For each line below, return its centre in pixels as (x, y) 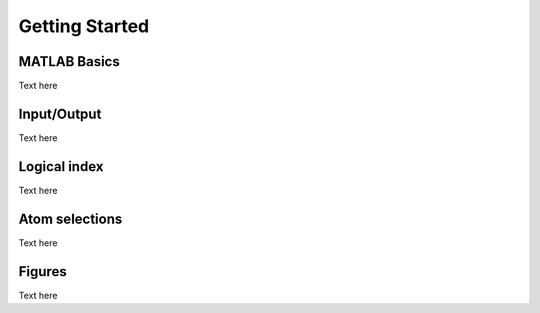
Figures (42, 271)
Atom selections (70, 218)
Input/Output (60, 113)
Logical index (61, 166)
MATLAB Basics (69, 61)
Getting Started (84, 26)
